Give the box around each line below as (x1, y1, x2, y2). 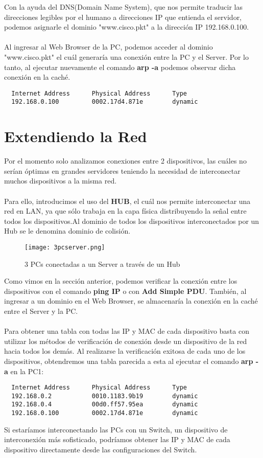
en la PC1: (10, 365, 44, 376)
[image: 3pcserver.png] (25, 243, 105, 251)
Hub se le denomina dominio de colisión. (4, 225, 131, 236)
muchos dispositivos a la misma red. (4, 175, 117, 186)
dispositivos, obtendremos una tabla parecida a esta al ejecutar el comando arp (4, 355, 253, 366)
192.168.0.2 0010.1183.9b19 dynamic (11, 392, 198, 400)
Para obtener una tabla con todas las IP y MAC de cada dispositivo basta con (4, 326, 249, 336)
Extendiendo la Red (4, 126, 147, 147)
